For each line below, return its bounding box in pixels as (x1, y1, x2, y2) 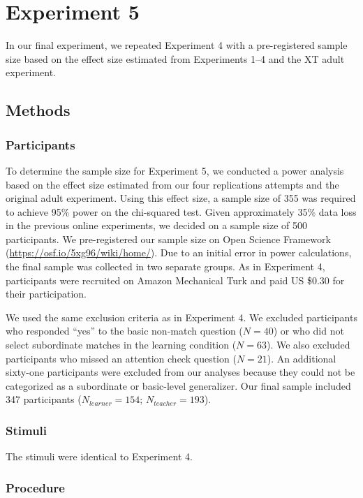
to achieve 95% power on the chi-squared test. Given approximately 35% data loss (6, 204, 357, 219)
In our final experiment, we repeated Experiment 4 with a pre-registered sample (6, 38, 348, 52)
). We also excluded (267, 337, 350, 352)
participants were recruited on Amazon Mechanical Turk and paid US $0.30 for (6, 272, 345, 287)
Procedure (6, 478, 65, 496)
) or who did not (273, 323, 344, 338)
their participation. (6, 286, 87, 301)
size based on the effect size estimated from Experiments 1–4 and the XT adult (6, 51, 345, 66)
